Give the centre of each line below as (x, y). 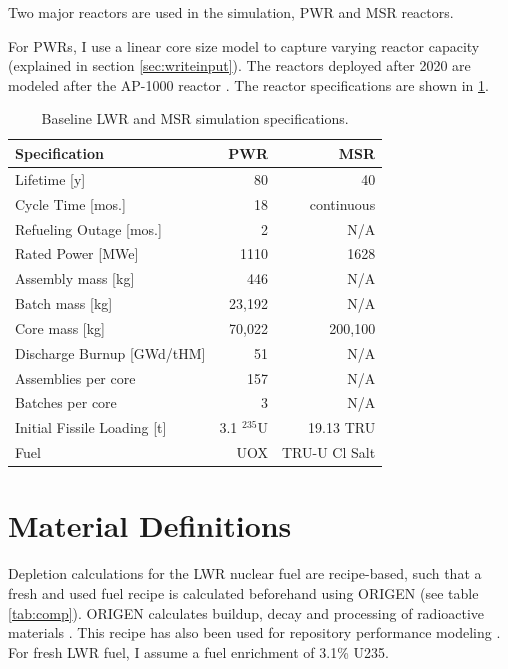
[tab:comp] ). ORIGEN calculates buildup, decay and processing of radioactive (246, 612)
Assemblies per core (75, 377)
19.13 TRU (342, 427)
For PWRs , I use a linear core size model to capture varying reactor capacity (244, 45)
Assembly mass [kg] (75, 278)
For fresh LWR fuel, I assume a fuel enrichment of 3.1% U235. (198, 651)
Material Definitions (150, 525)
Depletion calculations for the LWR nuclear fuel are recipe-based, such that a (245, 573)
